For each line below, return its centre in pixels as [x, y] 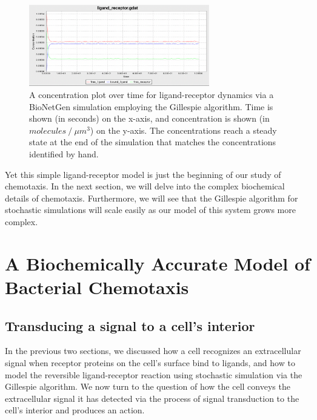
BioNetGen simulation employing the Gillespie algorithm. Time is [151, 106]
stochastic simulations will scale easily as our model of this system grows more [150, 210]
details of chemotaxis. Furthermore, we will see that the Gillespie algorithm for [152, 198]
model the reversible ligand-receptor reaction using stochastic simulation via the [154, 374]
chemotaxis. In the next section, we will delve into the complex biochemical [145, 186]
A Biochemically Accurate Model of [158, 263]
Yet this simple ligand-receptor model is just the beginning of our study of [143, 174]
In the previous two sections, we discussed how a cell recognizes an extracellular [153, 351]
